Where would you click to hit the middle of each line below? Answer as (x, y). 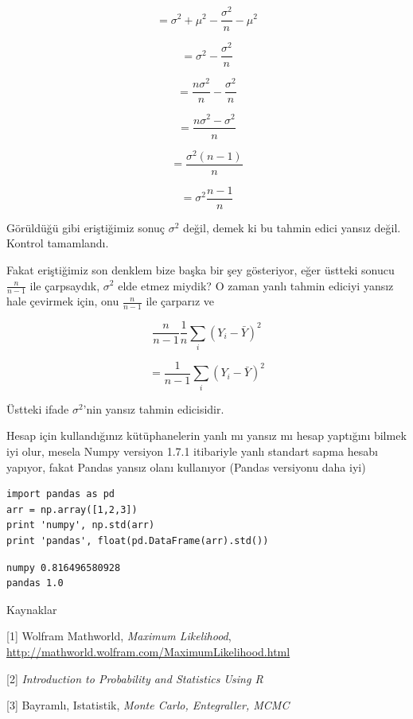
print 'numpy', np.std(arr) (81, 525)
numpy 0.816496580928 (64, 567)
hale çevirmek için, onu (63, 301)
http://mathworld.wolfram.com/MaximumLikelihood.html (148, 651)
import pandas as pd (61, 494)
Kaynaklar (32, 609)
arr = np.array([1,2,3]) (72, 509)
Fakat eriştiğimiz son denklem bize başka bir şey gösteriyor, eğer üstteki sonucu (201, 269)
